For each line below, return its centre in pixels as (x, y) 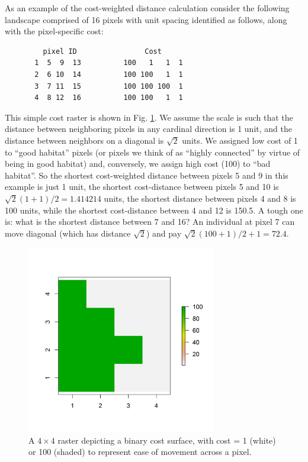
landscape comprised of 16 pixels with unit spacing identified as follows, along (146, 19)
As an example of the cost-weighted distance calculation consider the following (147, 8)
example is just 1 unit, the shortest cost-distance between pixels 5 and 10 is (142, 187)
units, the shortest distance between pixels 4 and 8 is (200, 198)
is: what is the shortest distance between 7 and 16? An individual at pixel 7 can (150, 222)
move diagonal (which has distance (68, 233)
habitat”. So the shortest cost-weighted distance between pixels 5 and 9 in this (147, 175)
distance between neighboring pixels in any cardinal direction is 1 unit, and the (148, 129)
